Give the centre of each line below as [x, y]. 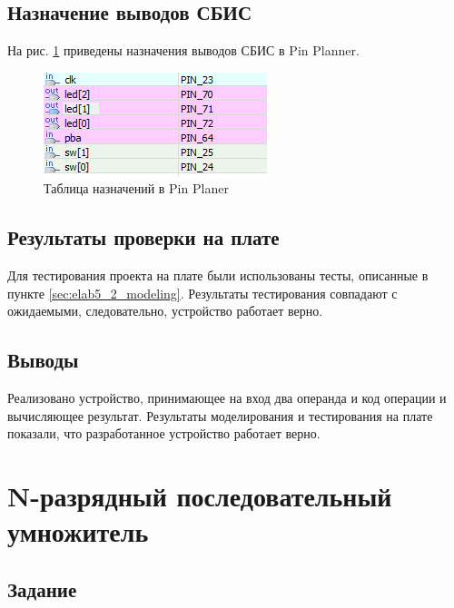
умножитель [78, 531]
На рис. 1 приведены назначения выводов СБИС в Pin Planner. [183, 50]
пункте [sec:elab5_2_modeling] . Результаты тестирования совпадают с [202, 293]
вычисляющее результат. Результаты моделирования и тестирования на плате [220, 415]
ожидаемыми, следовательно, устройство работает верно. [165, 311]
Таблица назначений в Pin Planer [136, 188]
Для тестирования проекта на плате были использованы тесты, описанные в [218, 275]
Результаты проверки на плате [143, 237]
